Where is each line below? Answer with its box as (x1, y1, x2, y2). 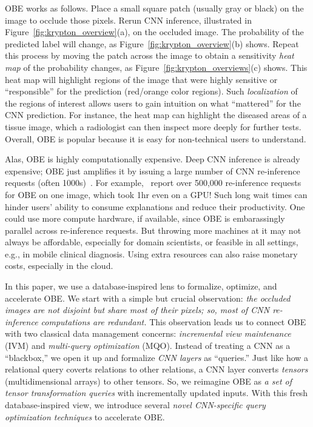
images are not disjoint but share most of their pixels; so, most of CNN (5, 303, 270, 316)
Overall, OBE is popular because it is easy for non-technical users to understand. (5, 132, 306, 145)
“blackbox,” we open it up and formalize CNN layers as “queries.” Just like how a (5, 351, 309, 363)
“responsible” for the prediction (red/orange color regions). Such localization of (5, 85, 298, 98)
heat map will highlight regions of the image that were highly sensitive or (5, 73, 278, 85)
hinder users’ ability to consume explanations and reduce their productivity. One (5, 200, 305, 213)
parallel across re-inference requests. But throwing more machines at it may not (5, 223, 301, 236)
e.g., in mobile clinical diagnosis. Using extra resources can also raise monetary (5, 247, 298, 260)
